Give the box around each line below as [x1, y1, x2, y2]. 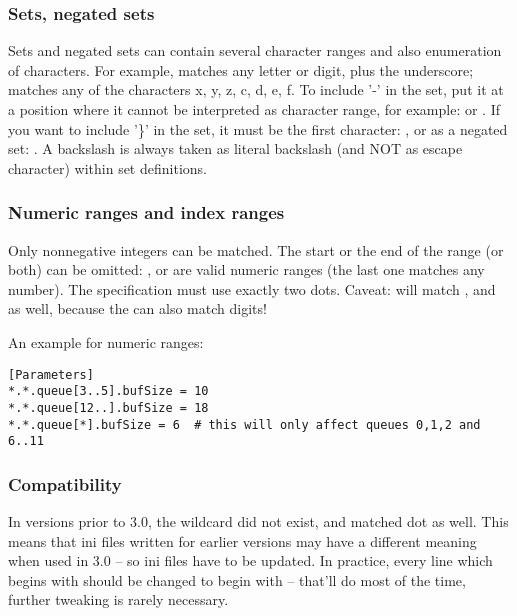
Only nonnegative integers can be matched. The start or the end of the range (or [8, 239, 504, 260]
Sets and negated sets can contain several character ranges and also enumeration [8, 40, 502, 61]
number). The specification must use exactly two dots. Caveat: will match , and [8, 278, 496, 299]
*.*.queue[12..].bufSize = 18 [8, 400, 209, 415]
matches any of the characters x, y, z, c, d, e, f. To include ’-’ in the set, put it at [8, 79, 504, 100]
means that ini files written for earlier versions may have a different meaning [8, 530, 477, 551]
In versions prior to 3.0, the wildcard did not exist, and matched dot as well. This [8, 511, 509, 532]
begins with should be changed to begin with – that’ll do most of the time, [8, 569, 466, 590]
